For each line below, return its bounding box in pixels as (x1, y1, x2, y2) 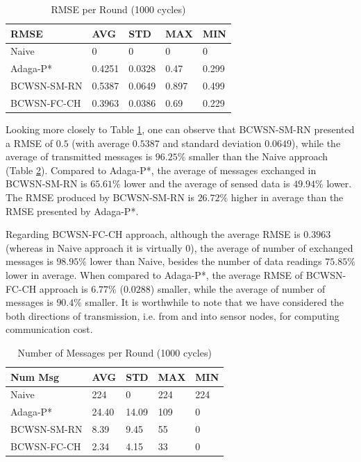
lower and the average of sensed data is (124, 176, 290, 191)
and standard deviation (162, 135, 262, 150)
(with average (72, 135, 130, 150)
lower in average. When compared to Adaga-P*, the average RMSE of (6, 268, 303, 282)
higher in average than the (230, 190, 344, 205)
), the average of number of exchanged (190, 240, 353, 255)
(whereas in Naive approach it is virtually (6, 240, 183, 255)
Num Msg (10, 369, 60, 384)
